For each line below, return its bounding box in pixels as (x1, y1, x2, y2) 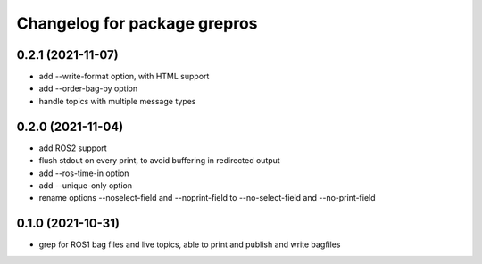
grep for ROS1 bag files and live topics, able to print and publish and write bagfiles (38, 239, 341, 250)
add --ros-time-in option (38, 168, 129, 178)
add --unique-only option (38, 179, 133, 191)
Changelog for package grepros (16, 13, 258, 33)
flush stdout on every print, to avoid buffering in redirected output (38, 155, 280, 166)
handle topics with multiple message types (38, 95, 196, 106)
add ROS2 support (38, 143, 107, 153)
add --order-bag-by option (38, 83, 138, 94)
